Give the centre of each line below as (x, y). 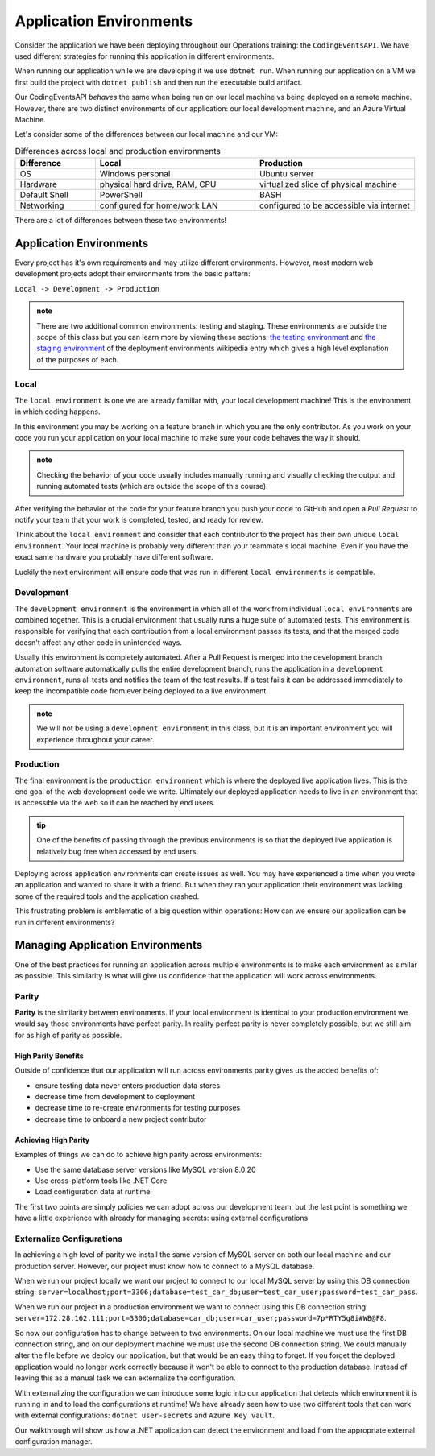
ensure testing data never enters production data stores (128, 1085)
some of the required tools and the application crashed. (107, 896)
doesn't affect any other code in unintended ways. (99, 642)
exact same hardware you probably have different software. (114, 557)
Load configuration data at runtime (93, 1192)
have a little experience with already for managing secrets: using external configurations (162, 1218)
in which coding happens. (58, 412)
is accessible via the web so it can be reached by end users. (115, 803)
